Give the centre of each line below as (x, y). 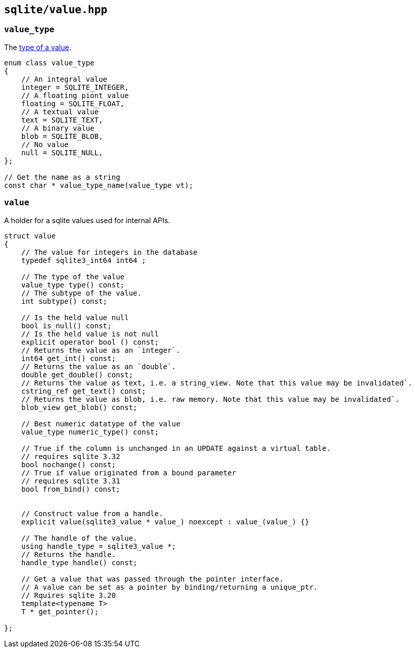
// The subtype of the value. (81, 293)
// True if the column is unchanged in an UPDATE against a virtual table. (176, 448)
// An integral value (64, 79)
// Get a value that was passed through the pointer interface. (152, 579)
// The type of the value (73, 276)
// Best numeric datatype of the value (101, 424)
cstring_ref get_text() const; (84, 391)
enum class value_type (49, 63)
